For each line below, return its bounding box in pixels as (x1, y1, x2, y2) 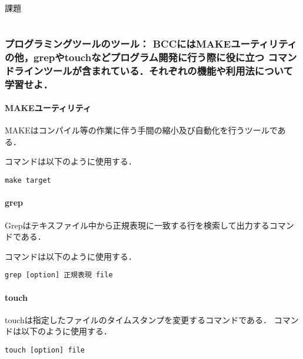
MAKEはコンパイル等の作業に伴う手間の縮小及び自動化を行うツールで (5, 124, 278, 136)
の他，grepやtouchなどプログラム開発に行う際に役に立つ (5, 49, 265, 64)
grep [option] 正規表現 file (5, 271, 113, 280)
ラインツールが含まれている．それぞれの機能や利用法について (14, 63, 293, 78)
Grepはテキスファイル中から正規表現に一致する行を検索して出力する (5, 219, 269, 231)
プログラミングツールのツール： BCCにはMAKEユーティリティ (5, 36, 297, 51)
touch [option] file (5, 345, 85, 354)
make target (5, 176, 51, 185)
